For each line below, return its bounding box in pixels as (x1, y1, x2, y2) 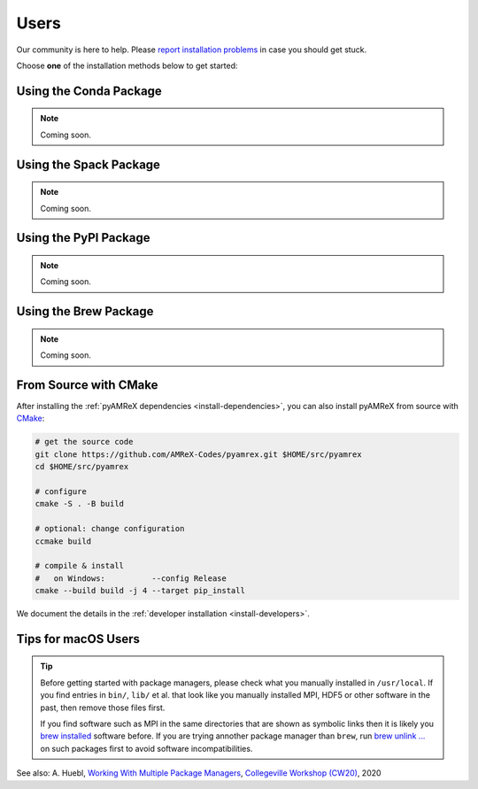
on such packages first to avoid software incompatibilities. (40, 743, 253, 754)
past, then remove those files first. (40, 702, 166, 713)
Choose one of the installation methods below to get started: (16, 60, 238, 71)
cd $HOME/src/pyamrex (35, 461, 129, 472)
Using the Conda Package (16, 83, 163, 98)
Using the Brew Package (16, 304, 154, 319)
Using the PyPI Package (16, 230, 150, 245)
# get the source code (35, 437, 134, 447)
